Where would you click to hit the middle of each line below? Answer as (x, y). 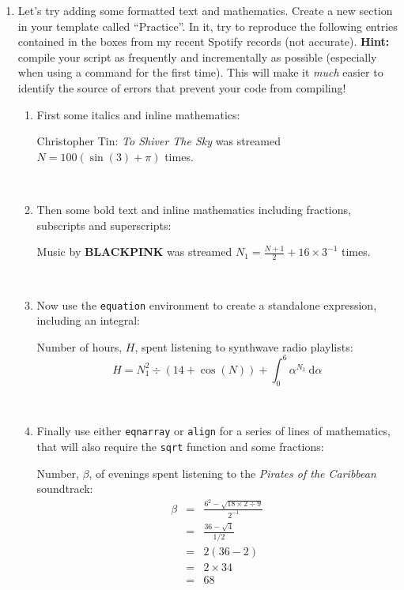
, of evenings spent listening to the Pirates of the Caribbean (232, 473)
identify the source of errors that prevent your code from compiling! (182, 87)
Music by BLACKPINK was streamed (134, 252)
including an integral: (88, 320)
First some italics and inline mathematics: (138, 114)
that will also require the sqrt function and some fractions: (180, 446)
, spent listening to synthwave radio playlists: (244, 346)
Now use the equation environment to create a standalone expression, (207, 304)
